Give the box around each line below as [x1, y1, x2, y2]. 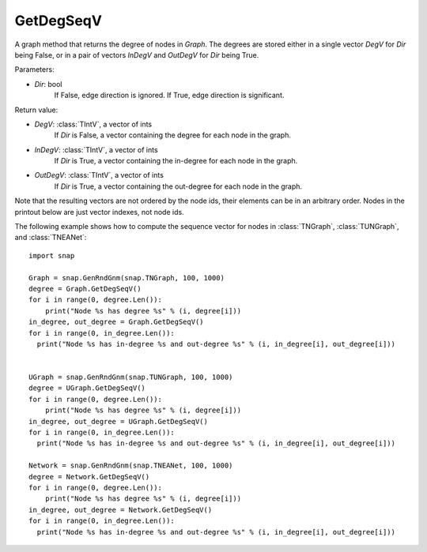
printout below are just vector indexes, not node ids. [14, 207, 185, 216]
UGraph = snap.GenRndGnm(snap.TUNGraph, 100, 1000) [28, 373, 233, 382]
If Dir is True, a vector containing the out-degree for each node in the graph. [54, 182, 303, 191]
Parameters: [14, 65, 55, 74]
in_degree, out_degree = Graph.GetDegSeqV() [28, 317, 205, 327]
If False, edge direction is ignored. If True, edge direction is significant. [54, 91, 285, 100]
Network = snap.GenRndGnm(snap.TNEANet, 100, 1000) [28, 461, 233, 470]
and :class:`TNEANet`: [14, 233, 87, 242]
